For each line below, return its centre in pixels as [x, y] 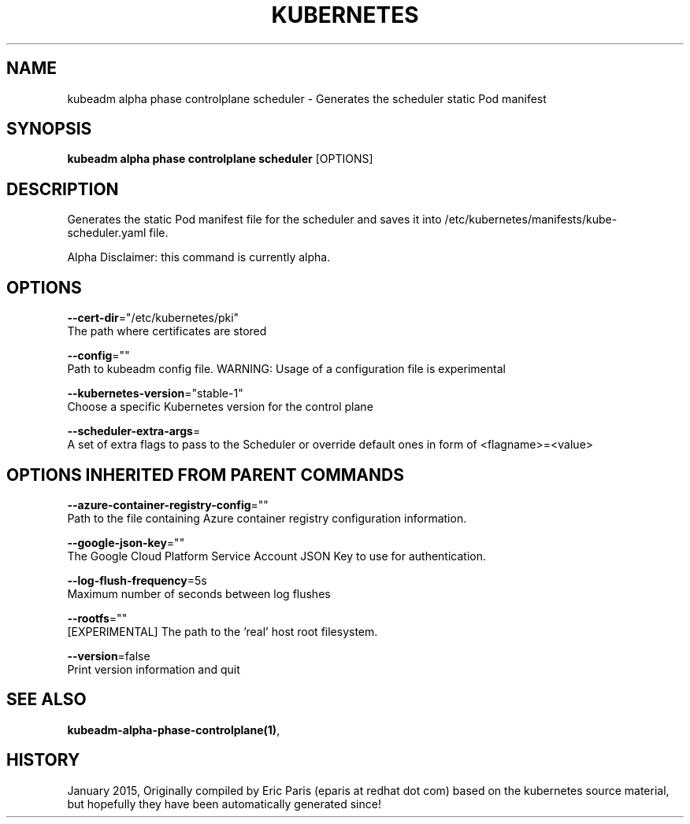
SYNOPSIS [49, 129]
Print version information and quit [154, 669]
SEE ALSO [46, 700]
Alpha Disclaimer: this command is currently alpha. [199, 257]
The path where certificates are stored [167, 331]
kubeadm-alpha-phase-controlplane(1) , [174, 730]
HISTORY [43, 760]
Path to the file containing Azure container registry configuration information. [267, 518]
